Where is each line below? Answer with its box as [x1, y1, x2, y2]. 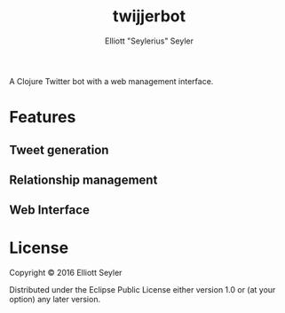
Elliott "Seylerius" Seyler [105, 35, 194, 46]
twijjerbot [112, 6, 186, 27]
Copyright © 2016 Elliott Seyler [9, 268, 123, 278]
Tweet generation [9, 142, 109, 157]
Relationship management [9, 172, 158, 187]
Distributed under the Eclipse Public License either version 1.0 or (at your [9, 285, 276, 295]
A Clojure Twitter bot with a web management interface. [9, 75, 214, 86]
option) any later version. [9, 294, 100, 305]
